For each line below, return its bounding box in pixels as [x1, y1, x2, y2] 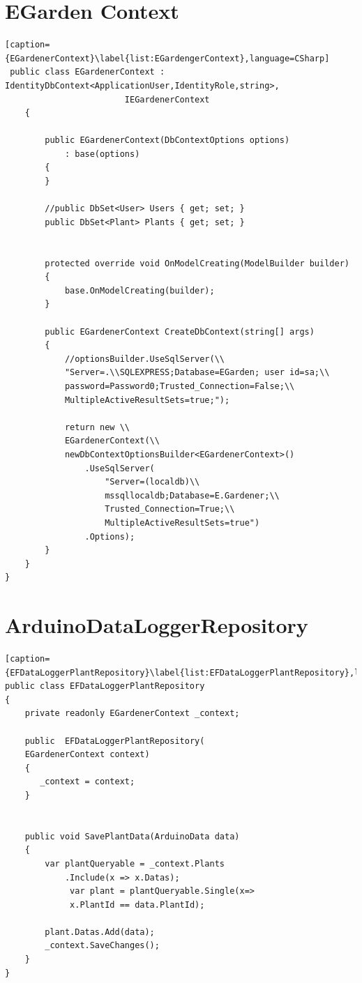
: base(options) [64, 148, 140, 159]
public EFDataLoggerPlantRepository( [24, 736, 205, 746]
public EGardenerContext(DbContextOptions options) [45, 135, 290, 146]
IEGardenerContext [124, 94, 210, 105]
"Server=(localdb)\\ [105, 477, 200, 487]
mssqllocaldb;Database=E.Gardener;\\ [105, 490, 280, 501]
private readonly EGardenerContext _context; [24, 708, 240, 719]
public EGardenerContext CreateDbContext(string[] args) [45, 326, 315, 337]
